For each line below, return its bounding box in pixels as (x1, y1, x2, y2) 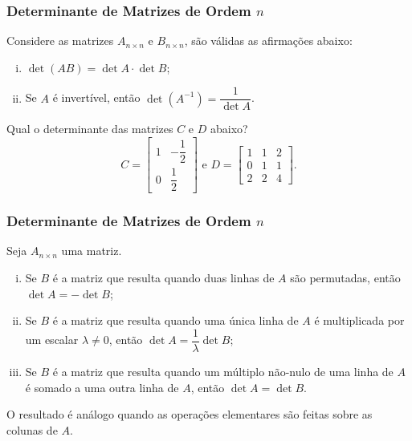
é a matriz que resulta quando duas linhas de (52, 269, 275, 286)
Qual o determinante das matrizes (6, 120, 173, 137)
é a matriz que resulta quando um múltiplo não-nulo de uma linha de (52, 362, 394, 379)
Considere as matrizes (6, 32, 114, 49)
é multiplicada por (314, 312, 405, 329)
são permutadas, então (290, 269, 401, 286)
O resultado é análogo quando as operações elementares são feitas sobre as (6, 406, 373, 423)
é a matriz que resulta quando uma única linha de (52, 312, 299, 329)
